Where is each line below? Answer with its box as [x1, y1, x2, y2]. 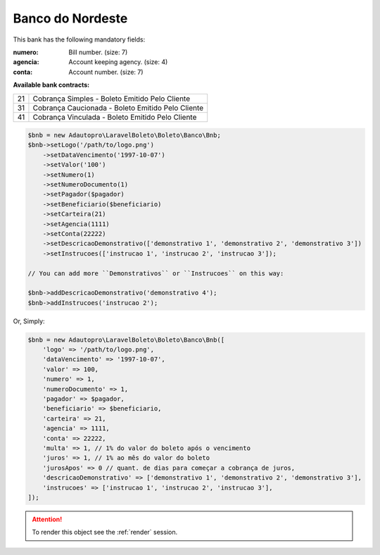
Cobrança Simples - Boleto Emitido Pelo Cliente [32, 94, 191, 104]
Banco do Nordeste [13, 11, 128, 26]
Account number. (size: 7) [68, 68, 144, 76]
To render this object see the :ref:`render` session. [32, 528, 178, 537]
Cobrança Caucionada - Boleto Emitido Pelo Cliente [32, 103, 204, 113]
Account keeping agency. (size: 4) [68, 58, 168, 66]
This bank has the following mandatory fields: [13, 35, 146, 44]
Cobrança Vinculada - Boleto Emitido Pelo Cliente [32, 112, 197, 122]
